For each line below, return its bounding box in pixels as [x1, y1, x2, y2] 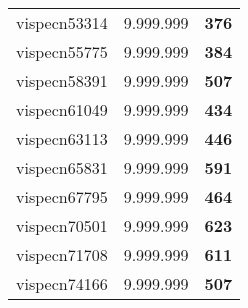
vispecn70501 [16, 214, 108, 237]
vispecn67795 [16, 185, 108, 208]
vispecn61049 [16, 98, 108, 121]
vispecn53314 [16, 11, 108, 34]
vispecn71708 [16, 243, 108, 266]
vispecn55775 [16, 40, 108, 63]
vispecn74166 [16, 272, 108, 295]
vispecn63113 [16, 127, 108, 150]
